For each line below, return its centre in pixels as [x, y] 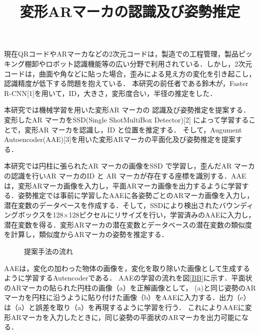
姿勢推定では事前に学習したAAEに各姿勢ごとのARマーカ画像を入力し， [136, 195]
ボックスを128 [40, 215]
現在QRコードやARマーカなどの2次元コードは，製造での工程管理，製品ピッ [128, 54]
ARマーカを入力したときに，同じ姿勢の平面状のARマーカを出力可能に [126, 317]
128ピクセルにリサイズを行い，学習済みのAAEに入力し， [162, 215]
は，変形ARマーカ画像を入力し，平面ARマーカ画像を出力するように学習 [123, 185]
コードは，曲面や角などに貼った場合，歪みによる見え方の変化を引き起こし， [130, 73]
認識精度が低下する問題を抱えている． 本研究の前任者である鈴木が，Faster [126, 83]
